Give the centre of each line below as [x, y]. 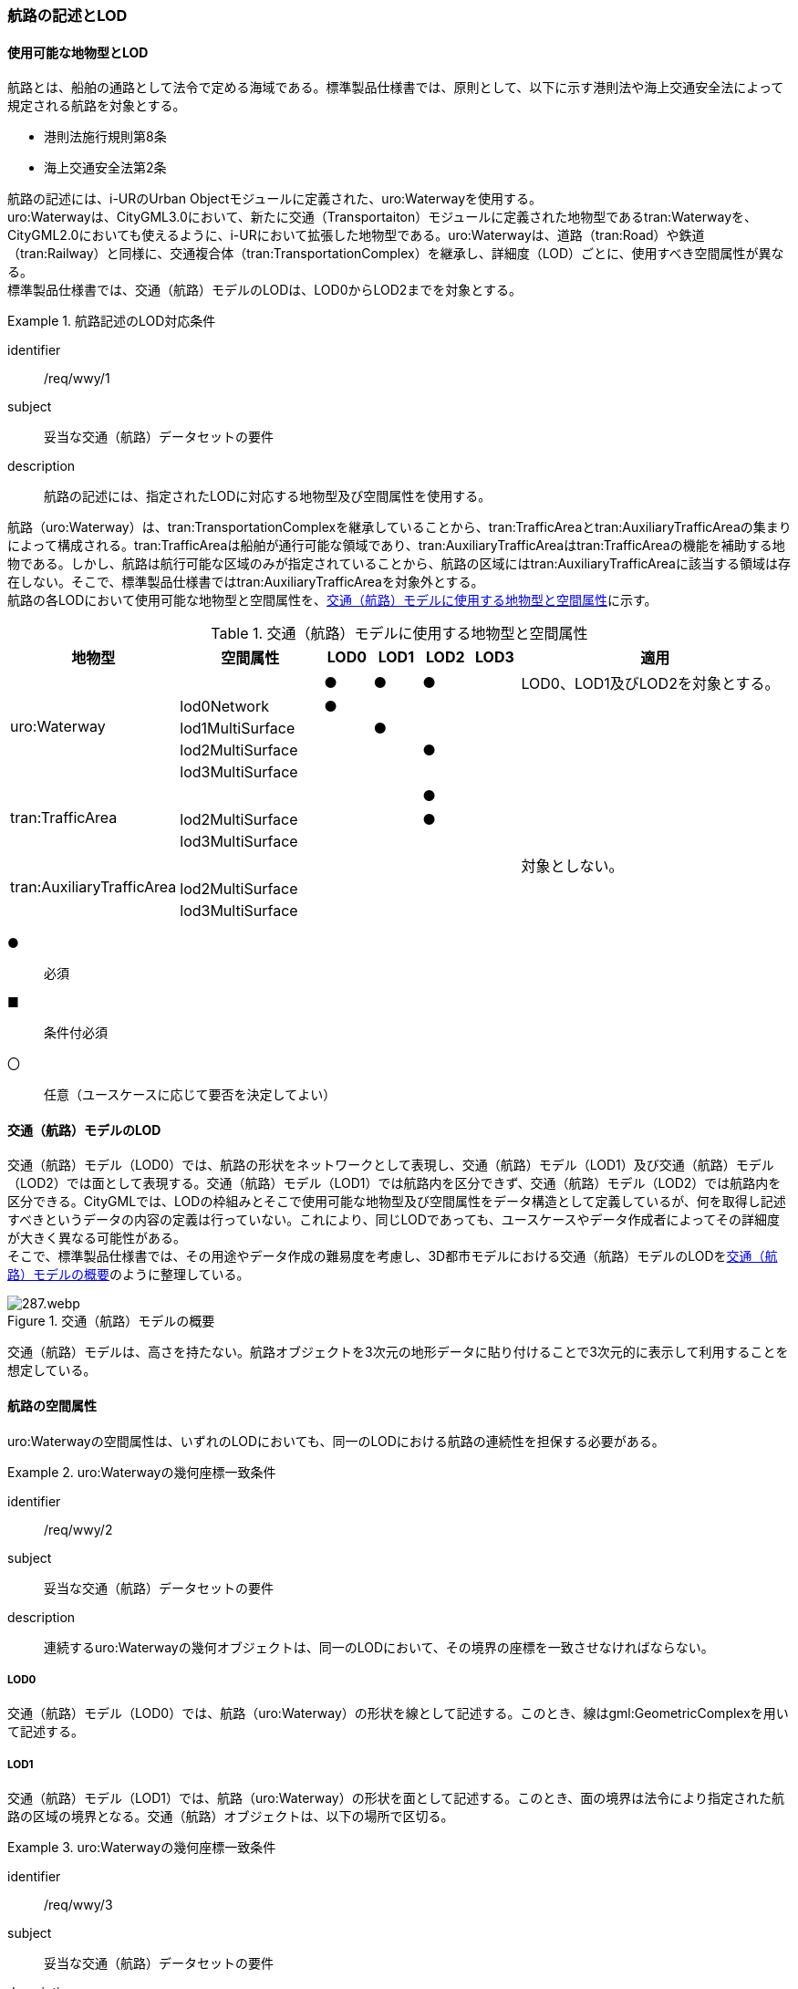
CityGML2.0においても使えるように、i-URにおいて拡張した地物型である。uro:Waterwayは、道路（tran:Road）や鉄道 [356, 235]
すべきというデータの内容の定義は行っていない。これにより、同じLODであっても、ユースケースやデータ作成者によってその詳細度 [394, 1220]
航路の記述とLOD [67, 16]
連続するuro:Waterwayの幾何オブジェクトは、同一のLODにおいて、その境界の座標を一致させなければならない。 [379, 1647]
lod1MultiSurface [238, 729]
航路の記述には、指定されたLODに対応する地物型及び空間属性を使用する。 [268, 496]
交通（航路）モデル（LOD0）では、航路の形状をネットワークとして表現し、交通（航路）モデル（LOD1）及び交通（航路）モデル [391, 1165]
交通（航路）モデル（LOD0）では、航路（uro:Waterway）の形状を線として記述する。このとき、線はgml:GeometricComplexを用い [398, 1713]
